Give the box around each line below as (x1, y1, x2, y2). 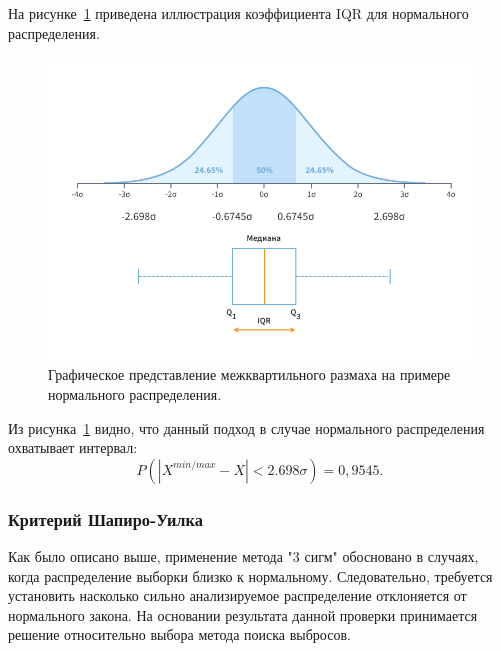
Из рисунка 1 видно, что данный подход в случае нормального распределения (8, 417, 485, 438)
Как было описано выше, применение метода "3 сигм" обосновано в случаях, (8, 545, 479, 566)
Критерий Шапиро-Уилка (8, 506, 203, 531)
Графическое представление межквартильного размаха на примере (48, 364, 451, 385)
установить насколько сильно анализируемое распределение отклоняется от (8, 585, 467, 606)
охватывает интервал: (8, 437, 138, 458)
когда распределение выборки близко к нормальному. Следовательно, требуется (8, 565, 493, 586)
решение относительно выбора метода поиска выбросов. (8, 624, 351, 645)
